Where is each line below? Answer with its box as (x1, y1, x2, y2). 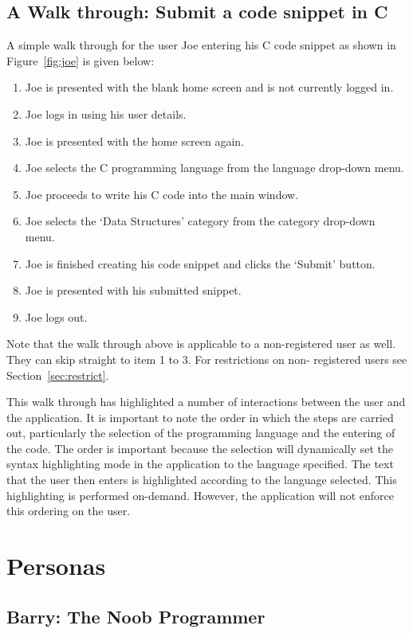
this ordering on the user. (6, 502, 131, 519)
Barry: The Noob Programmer (6, 604, 265, 628)
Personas (6, 549, 106, 582)
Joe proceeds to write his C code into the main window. (25, 186, 299, 202)
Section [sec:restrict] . (6, 366, 109, 383)
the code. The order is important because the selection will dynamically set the (6, 440, 393, 456)
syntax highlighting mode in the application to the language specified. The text (6, 455, 394, 472)
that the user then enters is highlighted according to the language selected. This (6, 471, 397, 488)
